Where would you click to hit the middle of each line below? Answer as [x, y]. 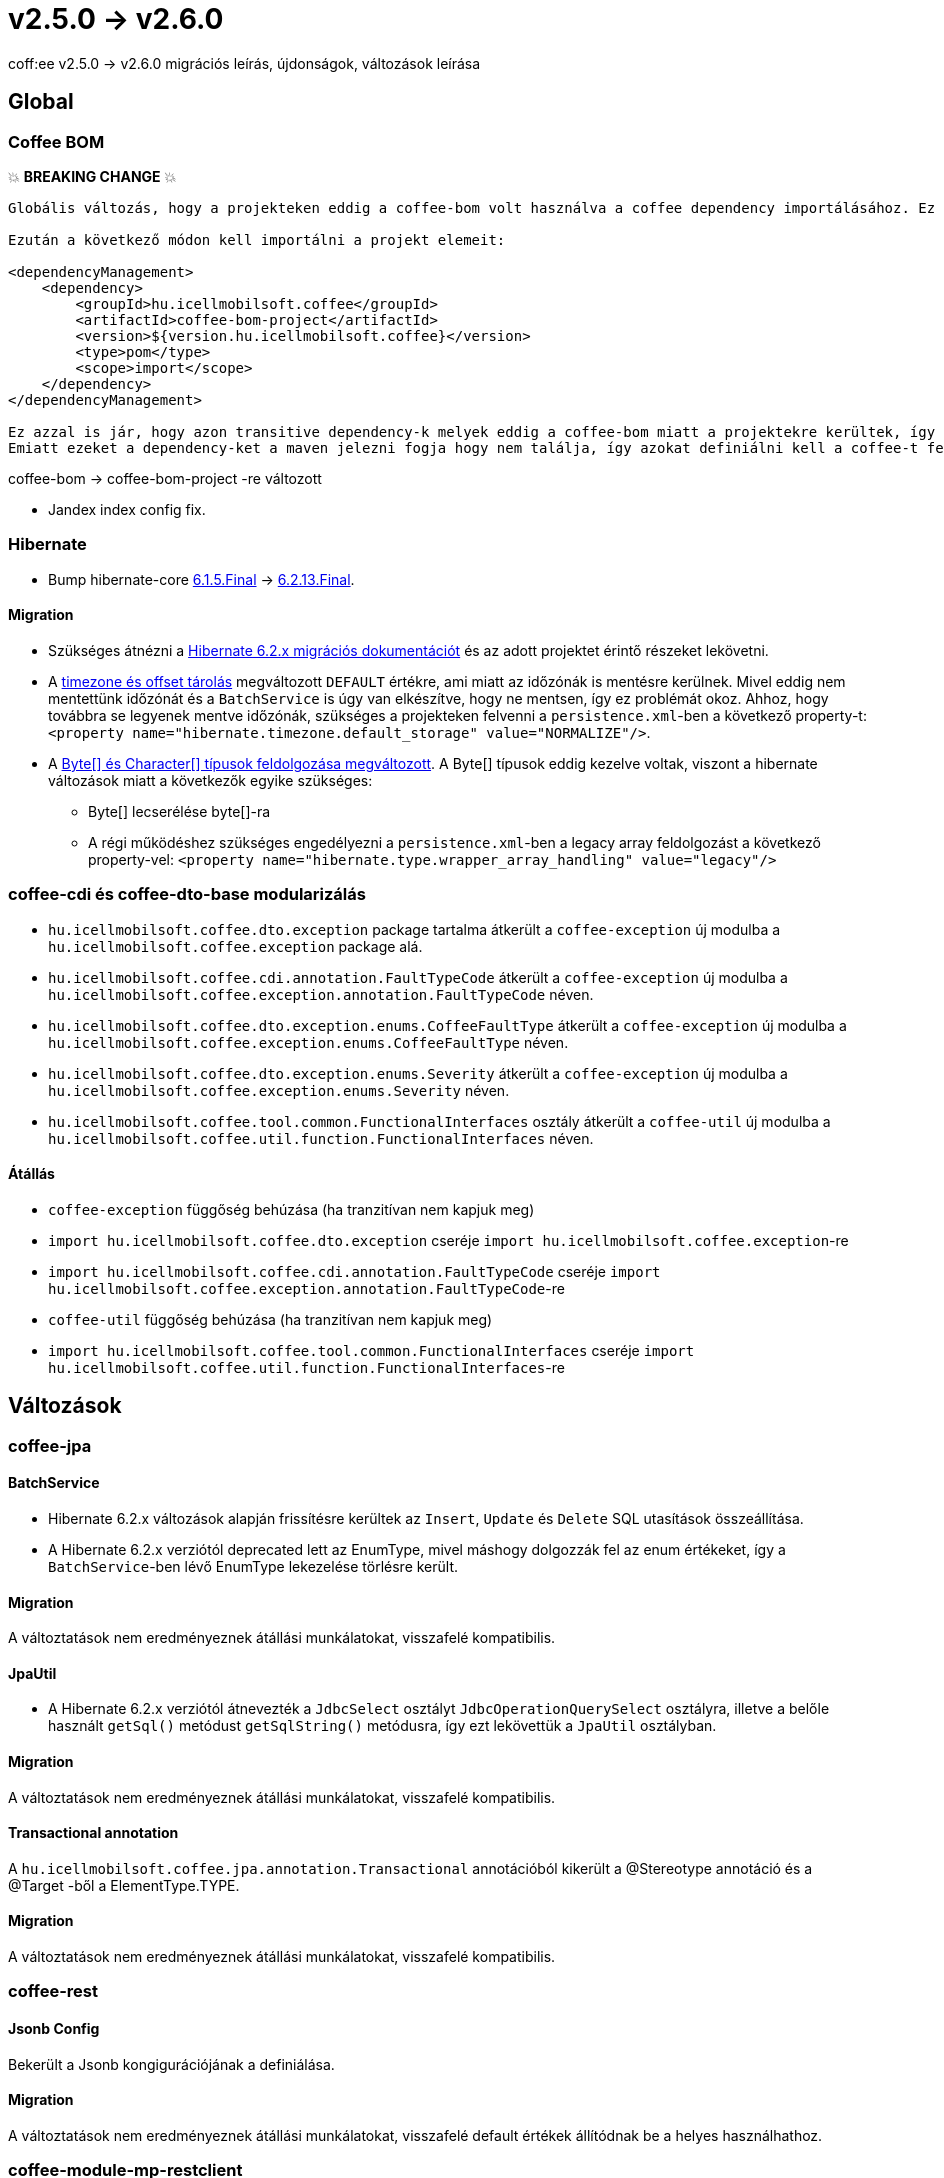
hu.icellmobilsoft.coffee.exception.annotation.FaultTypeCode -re [306, 1288]
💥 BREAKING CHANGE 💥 [92, 176]
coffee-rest [53, 1991]
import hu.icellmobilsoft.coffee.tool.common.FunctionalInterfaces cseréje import [371, 1350]
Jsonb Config [54, 2029]
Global [41, 102]
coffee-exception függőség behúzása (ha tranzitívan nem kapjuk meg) [291, 1209]
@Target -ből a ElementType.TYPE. [124, 1885]
